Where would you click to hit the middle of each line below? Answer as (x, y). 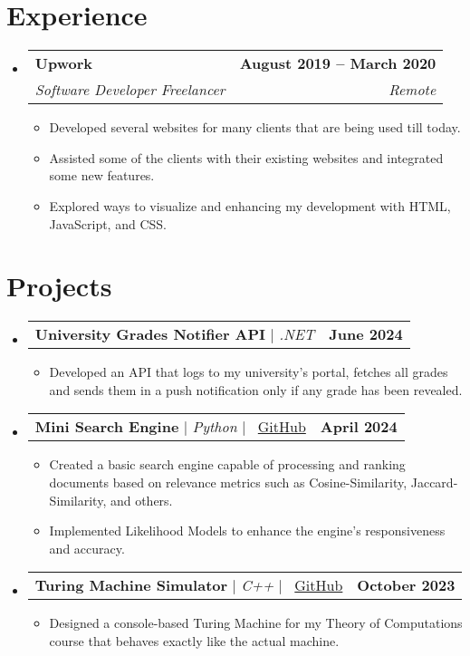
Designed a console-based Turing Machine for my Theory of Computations (256, 623)
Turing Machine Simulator (131, 585)
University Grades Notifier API (150, 334)
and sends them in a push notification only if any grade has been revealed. (256, 389)
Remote (412, 90)
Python (215, 427)
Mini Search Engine (107, 427)
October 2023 (406, 585)
